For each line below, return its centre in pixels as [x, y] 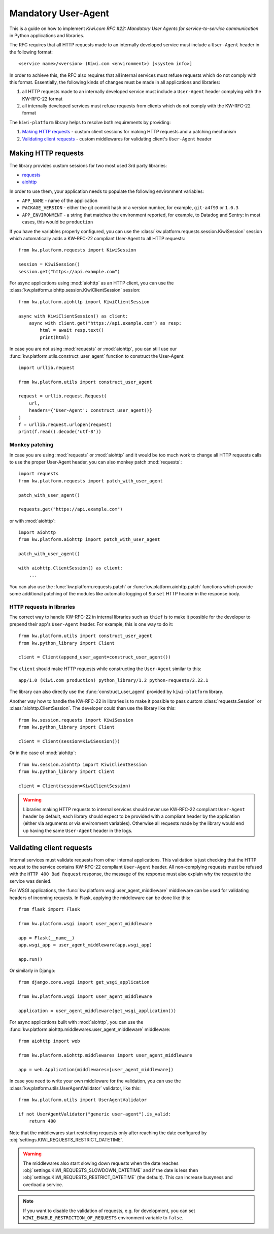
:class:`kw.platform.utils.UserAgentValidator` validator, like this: [75, 1088]
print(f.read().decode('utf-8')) [60, 432]
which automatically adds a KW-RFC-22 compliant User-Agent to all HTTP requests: [97, 239]
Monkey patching [31, 445]
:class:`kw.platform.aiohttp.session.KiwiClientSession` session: [75, 290]
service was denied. [30, 881]
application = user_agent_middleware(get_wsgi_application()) [97, 1011]
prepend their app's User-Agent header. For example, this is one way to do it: [91, 624]
